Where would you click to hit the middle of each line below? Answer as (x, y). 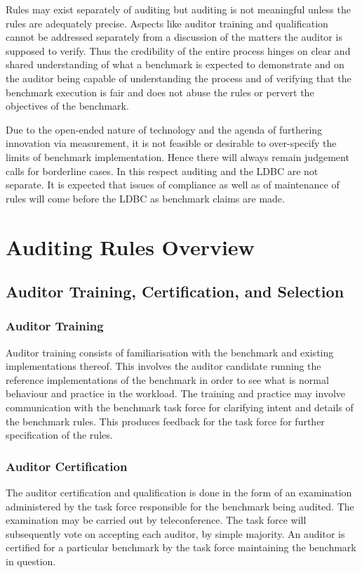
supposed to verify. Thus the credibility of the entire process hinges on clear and (178, 50)
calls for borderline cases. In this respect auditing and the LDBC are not (162, 170)
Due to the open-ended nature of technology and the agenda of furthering (164, 129)
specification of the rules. (59, 435)
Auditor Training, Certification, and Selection (175, 291)
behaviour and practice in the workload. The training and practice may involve (176, 393)
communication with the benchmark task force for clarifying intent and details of (180, 407)
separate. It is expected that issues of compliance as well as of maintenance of (173, 185)
